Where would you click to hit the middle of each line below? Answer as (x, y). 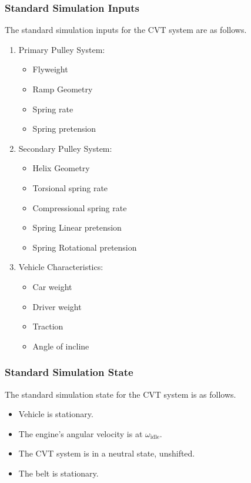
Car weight (52, 286)
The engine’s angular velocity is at (81, 433)
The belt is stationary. (58, 473)
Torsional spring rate (70, 187)
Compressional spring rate (80, 207)
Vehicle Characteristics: (61, 267)
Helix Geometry (61, 168)
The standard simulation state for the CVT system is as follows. (121, 394)
